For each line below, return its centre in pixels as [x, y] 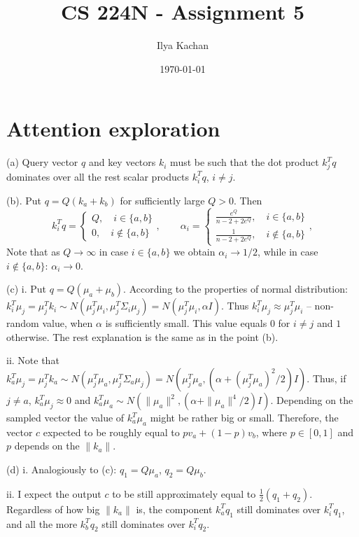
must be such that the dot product [245, 162]
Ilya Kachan [183, 45]
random [23, 323]
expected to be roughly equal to [111, 432]
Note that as [33, 252]
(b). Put [24, 200]
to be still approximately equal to [184, 493]
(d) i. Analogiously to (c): [62, 469]
